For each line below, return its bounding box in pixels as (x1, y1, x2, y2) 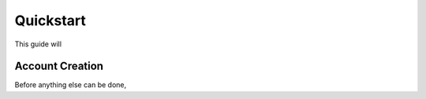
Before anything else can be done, (14, 80, 127, 90)
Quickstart (14, 12, 87, 29)
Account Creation (14, 60, 104, 73)
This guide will (14, 39, 62, 49)
